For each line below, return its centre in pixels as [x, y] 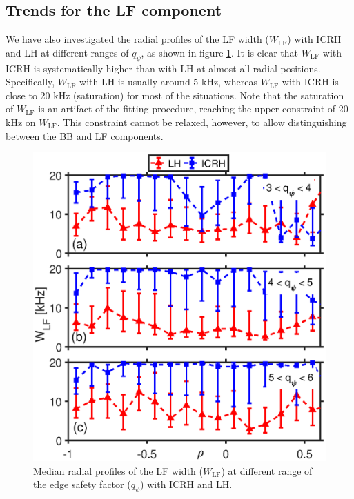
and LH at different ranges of [67, 52]
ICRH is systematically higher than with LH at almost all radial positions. [163, 68]
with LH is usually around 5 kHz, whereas [169, 82]
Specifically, [30, 82]
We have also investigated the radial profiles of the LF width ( [137, 39]
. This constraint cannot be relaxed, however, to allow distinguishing [202, 122]
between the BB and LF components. [85, 135]
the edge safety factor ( [82, 484]
